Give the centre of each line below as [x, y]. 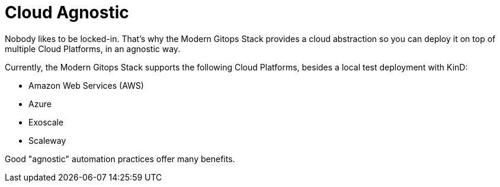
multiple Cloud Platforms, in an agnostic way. [93, 49]
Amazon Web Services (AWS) [86, 85]
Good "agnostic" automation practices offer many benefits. [120, 159]
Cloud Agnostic [67, 12]
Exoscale [46, 122]
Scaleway [47, 140]
